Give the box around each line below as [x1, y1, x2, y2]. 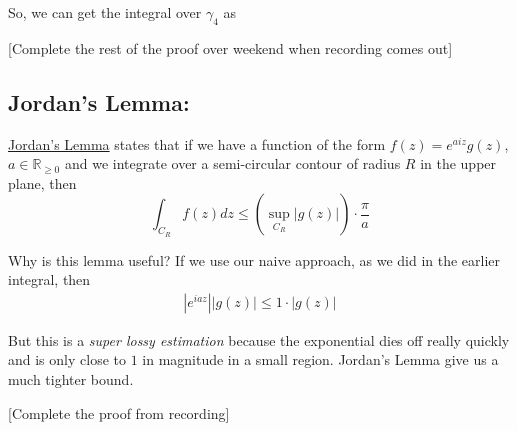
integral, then [8, 269, 91, 290]
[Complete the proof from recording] [8, 402, 230, 423]
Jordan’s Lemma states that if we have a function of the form [8, 133, 386, 154]
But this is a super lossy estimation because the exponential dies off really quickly [8, 329, 510, 350]
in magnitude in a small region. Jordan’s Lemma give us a [142, 349, 499, 370]
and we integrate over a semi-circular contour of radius [64, 153, 401, 174]
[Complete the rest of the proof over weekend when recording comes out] [8, 37, 453, 58]
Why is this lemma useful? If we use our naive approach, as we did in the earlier [8, 249, 501, 270]
